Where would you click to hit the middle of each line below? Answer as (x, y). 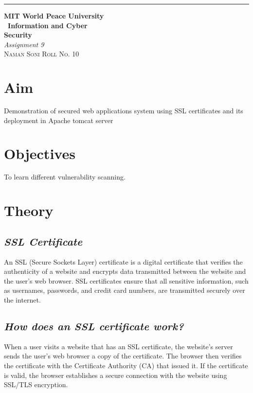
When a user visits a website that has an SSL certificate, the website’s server (118, 346)
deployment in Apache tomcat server (59, 120)
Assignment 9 (24, 44)
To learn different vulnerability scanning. (65, 177)
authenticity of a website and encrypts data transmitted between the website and (125, 271)
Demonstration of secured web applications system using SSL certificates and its (124, 111)
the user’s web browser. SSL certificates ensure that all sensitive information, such (126, 280)
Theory (29, 210)
